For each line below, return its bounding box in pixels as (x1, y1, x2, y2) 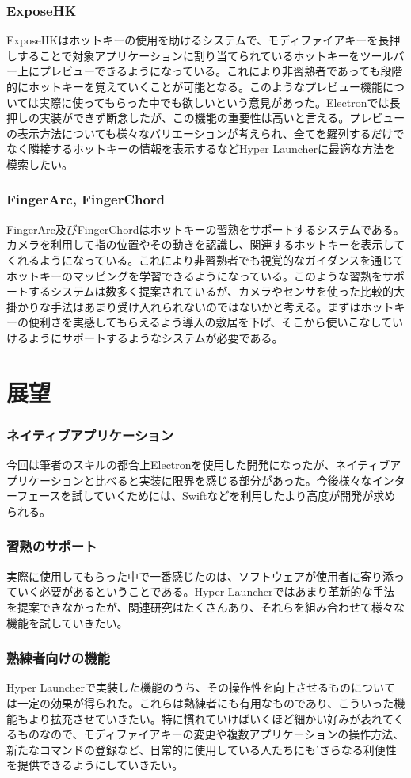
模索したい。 (6, 155, 73, 172)
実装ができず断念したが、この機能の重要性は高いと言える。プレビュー (39, 109, 405, 126)
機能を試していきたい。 (6, 614, 128, 631)
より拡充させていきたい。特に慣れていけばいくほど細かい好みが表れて (28, 710, 394, 727)
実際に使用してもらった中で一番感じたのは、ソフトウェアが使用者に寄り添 (6, 567, 394, 584)
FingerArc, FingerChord (6, 189, 166, 209)
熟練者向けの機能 (6, 648, 110, 668)
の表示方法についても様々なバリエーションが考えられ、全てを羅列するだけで (6, 124, 405, 141)
